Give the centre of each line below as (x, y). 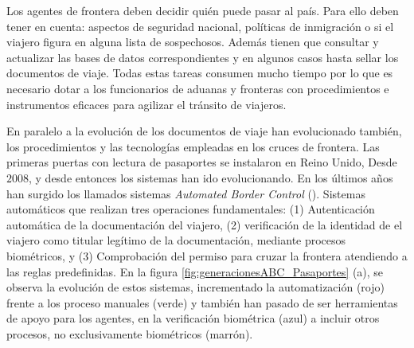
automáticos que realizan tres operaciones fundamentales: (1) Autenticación (191, 209)
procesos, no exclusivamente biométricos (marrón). (130, 333)
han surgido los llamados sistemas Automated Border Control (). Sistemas (186, 193)
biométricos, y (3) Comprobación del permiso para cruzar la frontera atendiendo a (207, 255)
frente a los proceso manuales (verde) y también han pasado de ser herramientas (202, 302)
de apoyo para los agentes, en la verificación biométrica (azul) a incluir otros (193, 318)
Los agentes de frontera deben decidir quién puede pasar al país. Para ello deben (203, 10)
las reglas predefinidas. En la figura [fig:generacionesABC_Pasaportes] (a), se (195, 271)
